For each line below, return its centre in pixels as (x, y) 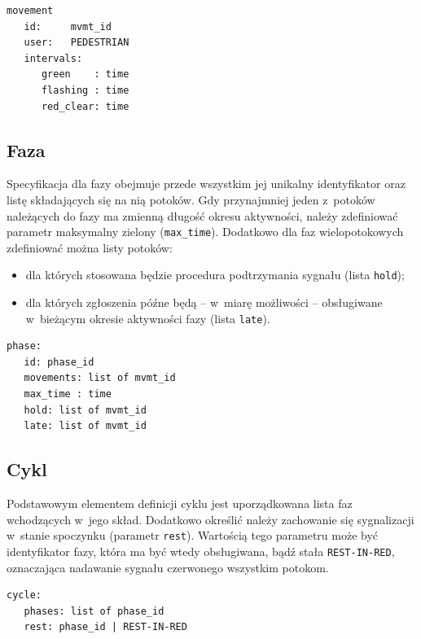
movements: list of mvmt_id (100, 378)
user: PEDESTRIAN (77, 43)
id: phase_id (59, 362)
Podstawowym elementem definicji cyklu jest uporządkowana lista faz (180, 503)
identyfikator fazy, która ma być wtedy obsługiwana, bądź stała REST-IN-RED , (201, 551)
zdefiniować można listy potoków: (90, 247)
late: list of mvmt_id (85, 426)
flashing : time (85, 90)
